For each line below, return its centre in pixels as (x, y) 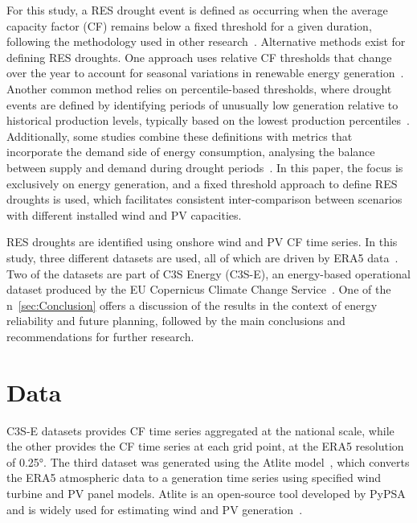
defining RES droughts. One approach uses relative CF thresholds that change (199, 57)
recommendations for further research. (100, 336)
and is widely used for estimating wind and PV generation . (155, 509)
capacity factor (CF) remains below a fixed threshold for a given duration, (189, 25)
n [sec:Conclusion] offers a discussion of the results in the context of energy (192, 305)
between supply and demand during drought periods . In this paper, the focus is (205, 167)
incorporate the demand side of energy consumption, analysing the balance (191, 152)
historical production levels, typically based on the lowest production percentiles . (208, 120)
